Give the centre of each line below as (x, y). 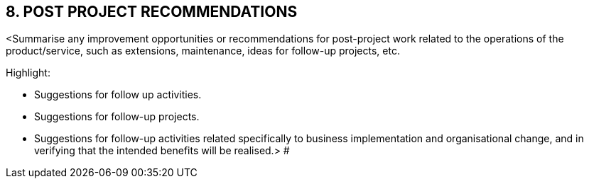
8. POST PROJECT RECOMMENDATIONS (152, 12)
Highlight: (28, 73)
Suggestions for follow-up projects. (117, 117)
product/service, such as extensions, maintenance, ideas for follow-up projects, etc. (203, 51)
